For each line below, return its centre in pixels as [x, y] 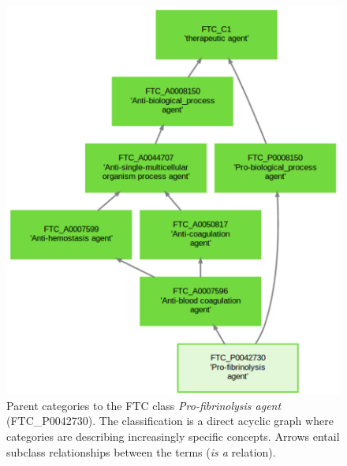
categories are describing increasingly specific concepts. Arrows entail [173, 436]
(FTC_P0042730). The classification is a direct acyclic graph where [170, 421]
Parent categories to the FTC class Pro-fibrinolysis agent [144, 405]
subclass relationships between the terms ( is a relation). [141, 451]
